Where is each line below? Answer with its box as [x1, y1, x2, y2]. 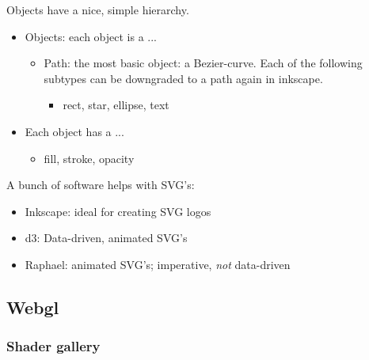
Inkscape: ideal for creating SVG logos [25, 203, 211, 219]
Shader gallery [6, 336, 101, 356]
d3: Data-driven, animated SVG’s [25, 229, 188, 246]
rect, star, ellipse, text [63, 97, 169, 113]
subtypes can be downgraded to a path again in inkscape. [44, 70, 323, 86]
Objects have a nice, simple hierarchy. [6, 2, 189, 17]
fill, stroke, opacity [44, 150, 135, 166]
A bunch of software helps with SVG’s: [6, 176, 195, 193]
